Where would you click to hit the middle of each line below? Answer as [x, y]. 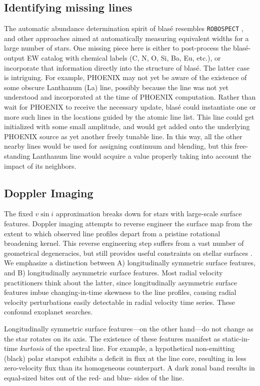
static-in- [236, 338]
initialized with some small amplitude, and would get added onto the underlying [127, 126]
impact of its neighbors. [40, 165]
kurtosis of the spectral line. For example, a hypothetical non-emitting [127, 348]
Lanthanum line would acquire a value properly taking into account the [142, 155]
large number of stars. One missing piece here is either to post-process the [117, 48]
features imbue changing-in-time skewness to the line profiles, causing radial [120, 292]
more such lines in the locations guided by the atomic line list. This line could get [129, 116]
